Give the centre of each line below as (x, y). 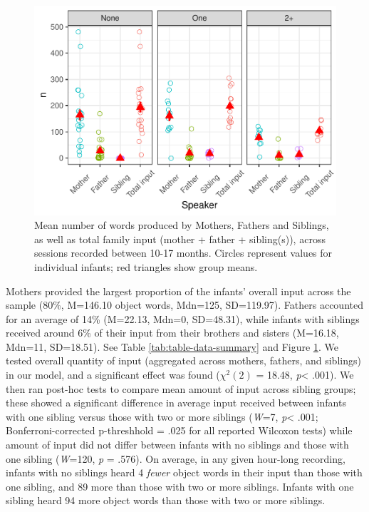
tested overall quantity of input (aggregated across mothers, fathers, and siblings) (183, 360)
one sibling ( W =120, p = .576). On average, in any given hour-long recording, (176, 458)
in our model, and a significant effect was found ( (113, 375)
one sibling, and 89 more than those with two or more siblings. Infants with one (180, 486)
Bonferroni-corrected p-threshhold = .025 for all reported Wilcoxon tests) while (179, 430)
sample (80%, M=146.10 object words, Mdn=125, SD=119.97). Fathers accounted (184, 305)
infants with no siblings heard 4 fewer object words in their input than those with (184, 472)
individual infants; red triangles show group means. (146, 266)
